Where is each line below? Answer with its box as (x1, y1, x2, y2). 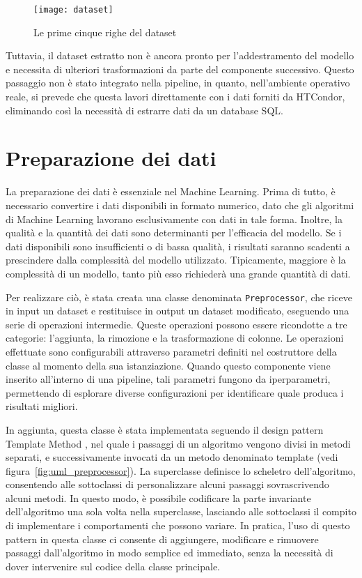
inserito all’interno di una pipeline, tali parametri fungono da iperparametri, (6, 372, 331, 386)
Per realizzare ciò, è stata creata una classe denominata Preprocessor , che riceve (6, 289, 352, 304)
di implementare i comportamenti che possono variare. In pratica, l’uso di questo (6, 518, 350, 533)
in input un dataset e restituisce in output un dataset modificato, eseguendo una (6, 303, 349, 318)
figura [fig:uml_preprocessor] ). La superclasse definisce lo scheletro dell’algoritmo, (6, 463, 356, 478)
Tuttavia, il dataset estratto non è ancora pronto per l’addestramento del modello (6, 48, 354, 63)
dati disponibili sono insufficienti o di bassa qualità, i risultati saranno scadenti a (6, 238, 350, 253)
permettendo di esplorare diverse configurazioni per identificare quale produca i (6, 385, 344, 400)
